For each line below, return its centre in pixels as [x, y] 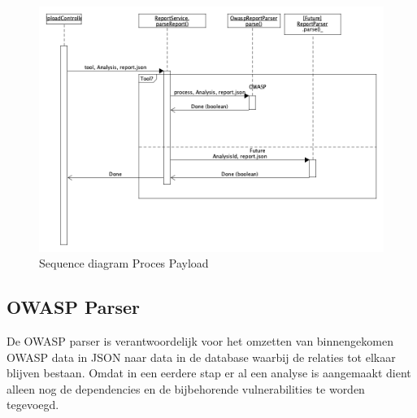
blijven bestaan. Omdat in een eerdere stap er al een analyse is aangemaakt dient [209, 373]
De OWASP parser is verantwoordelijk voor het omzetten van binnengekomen [200, 340]
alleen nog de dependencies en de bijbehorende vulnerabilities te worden [186, 388]
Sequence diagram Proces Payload [124, 263]
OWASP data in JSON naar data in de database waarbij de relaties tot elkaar [201, 357]
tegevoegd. [33, 405]
